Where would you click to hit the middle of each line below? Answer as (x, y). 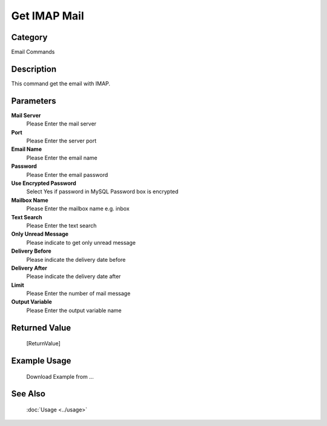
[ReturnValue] (43, 344)
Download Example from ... (60, 376)
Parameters (34, 101)
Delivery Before (31, 251)
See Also (28, 394)
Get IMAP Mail (48, 16)
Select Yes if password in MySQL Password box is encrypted (102, 191)
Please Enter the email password (67, 175)
